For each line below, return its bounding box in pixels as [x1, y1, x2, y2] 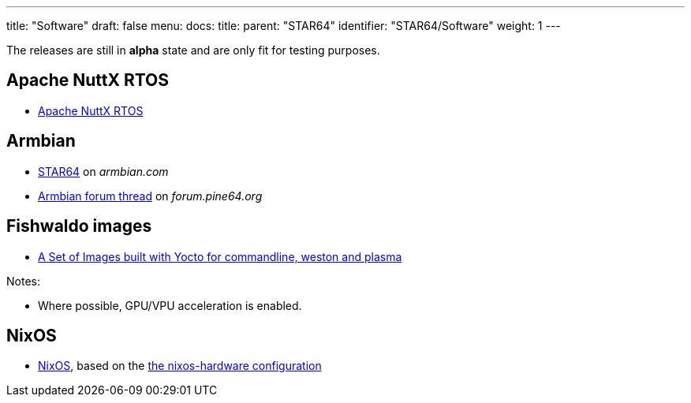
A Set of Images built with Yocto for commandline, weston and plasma [38, 249, 402, 263]
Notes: [6, 274, 40, 288]
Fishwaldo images [6, 216, 152, 237]
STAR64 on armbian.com [38, 164, 169, 178]
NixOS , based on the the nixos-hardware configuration [38, 359, 322, 373]
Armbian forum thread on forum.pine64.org [38, 188, 263, 203]
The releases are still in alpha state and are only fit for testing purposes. [6, 43, 380, 57]
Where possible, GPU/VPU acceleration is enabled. [38, 298, 302, 312]
